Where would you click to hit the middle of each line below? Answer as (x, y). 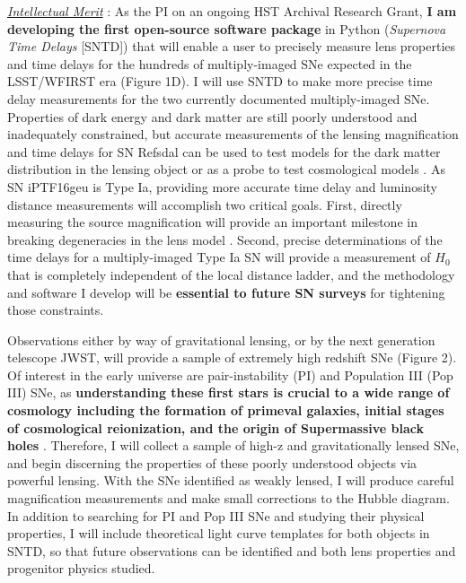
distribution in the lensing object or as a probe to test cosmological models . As (226, 169)
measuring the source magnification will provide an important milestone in (212, 222)
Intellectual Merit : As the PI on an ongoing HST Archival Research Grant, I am (232, 11)
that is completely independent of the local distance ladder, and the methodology (231, 274)
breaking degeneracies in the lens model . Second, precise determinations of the (225, 239)
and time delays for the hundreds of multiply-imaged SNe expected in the (210, 63)
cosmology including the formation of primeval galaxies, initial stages (226, 410)
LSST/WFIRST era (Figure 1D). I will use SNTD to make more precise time (220, 81)
